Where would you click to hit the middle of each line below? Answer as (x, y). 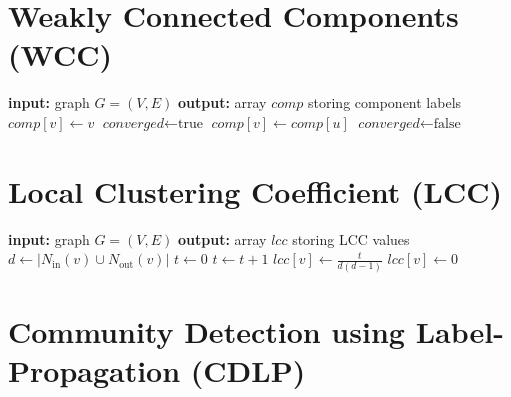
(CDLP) (248, 369)
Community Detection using (206, 330)
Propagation (94, 369)
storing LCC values (351, 238)
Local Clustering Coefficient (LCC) (255, 190)
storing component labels (385, 102)
